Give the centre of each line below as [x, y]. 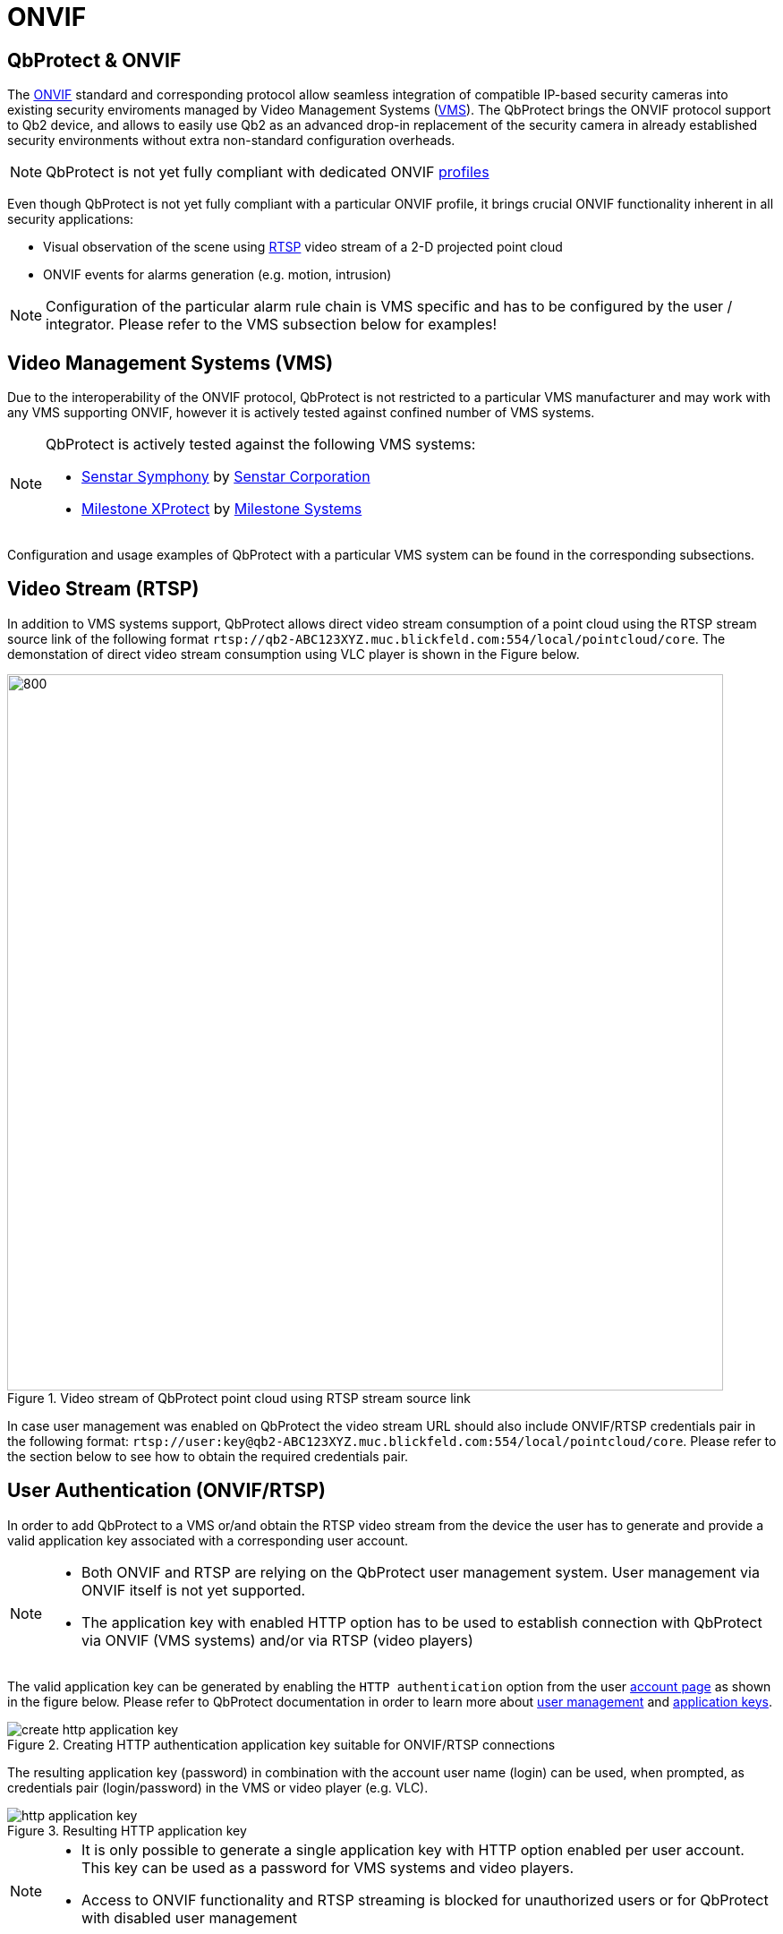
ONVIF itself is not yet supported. [194, 1590]
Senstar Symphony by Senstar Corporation [226, 477]
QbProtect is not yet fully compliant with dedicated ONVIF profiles [268, 172]
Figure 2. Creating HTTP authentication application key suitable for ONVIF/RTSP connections [281, 1744]
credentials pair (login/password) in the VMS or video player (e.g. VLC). [218, 1787]
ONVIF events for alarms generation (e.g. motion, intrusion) [217, 275]
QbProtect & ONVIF [94, 60]
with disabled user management [189, 1917]
